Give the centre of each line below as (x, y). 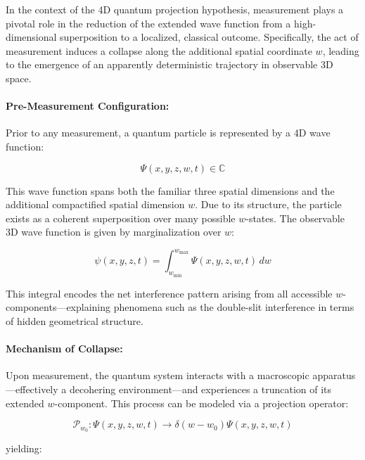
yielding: (24, 448)
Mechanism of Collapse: (64, 349)
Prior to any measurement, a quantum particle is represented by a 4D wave (168, 133)
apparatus (334, 375)
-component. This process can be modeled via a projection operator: (201, 403)
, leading (341, 50)
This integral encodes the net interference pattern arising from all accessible (169, 293)
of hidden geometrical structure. (75, 321)
